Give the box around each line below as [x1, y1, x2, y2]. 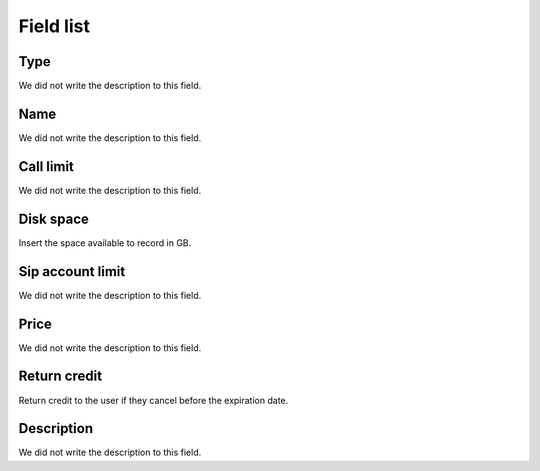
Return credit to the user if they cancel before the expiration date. [18, 394, 289, 406]
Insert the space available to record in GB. [18, 236, 192, 249]
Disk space [18, 210, 90, 227]
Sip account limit [18, 263, 126, 280]
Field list [18, 15, 90, 37]
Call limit [18, 158, 75, 175]
